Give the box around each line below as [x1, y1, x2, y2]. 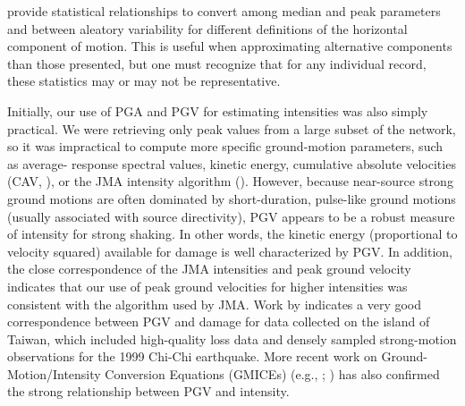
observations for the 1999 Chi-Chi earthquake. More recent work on [7, 347, 377, 366]
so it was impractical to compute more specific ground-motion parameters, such [7, 137, 444, 156]
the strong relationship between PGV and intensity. [7, 382, 290, 401]
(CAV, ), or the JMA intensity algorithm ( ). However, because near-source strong [7, 172, 453, 190]
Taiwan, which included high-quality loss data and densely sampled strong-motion [7, 329, 457, 348]
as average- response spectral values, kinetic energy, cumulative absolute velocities [7, 154, 456, 173]
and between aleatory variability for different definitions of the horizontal [7, 19, 408, 38]
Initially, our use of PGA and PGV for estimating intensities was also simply [7, 101, 428, 120]
